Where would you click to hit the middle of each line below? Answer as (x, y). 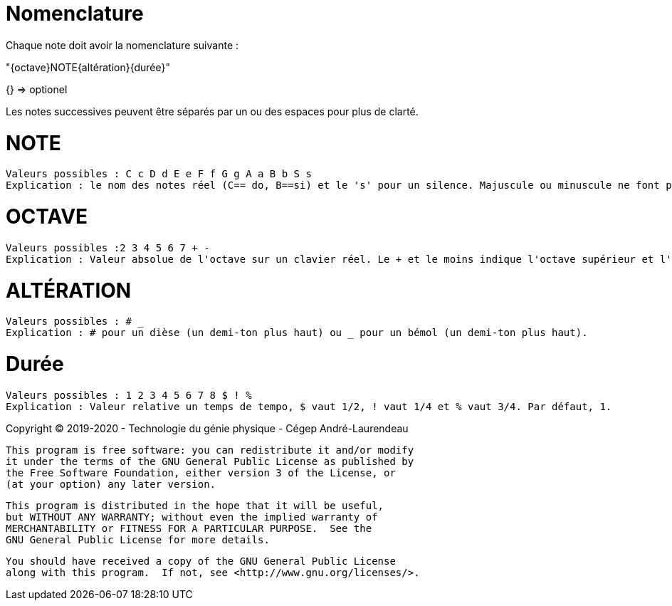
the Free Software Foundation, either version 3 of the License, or (201, 472)
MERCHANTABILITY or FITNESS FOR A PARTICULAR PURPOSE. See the (189, 528)
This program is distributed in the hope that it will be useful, (195, 505)
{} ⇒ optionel (37, 89)
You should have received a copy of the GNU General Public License (201, 561)
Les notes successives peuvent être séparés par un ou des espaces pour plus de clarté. (212, 111)
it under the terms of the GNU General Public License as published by (210, 461)
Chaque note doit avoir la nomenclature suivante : (122, 45)
